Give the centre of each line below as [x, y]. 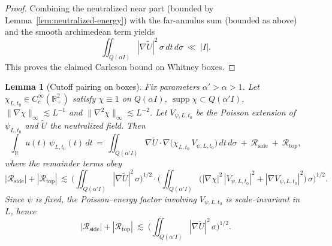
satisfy [84, 98]
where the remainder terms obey [64, 163]
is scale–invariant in [263, 198]
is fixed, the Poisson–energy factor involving [116, 198]
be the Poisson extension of [246, 112]
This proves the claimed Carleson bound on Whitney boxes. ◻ [120, 66]
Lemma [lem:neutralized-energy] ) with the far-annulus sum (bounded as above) [151, 19]
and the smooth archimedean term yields [80, 31]
